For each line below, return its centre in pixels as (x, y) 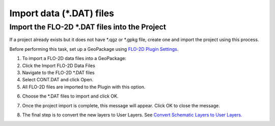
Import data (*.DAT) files (62, 13)
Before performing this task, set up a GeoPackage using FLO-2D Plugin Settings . (94, 49)
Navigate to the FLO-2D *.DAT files (58, 72)
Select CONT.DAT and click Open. (58, 80)
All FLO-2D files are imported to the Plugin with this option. (84, 87)
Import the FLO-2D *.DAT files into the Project (88, 27)
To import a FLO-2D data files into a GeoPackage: (74, 58)
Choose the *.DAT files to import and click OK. (70, 96)
